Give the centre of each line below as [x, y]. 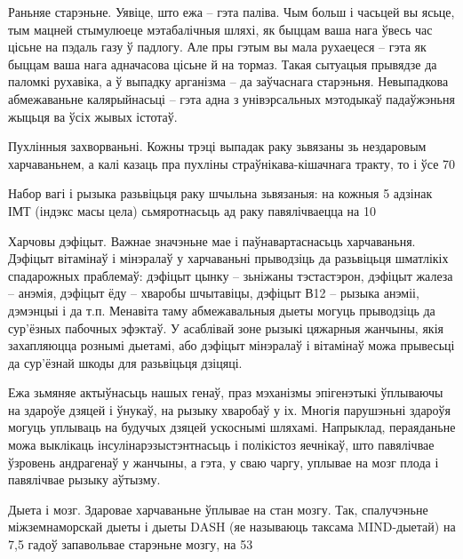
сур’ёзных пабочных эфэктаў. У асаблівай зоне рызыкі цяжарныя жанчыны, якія [226, 327]
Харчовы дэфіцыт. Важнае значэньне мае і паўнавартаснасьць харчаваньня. [212, 240]
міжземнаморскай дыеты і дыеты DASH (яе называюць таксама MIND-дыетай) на [232, 527]
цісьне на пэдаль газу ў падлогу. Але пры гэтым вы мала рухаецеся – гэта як [217, 47]
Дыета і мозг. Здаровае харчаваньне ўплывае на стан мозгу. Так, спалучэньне [218, 509]
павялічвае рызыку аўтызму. [84, 479]
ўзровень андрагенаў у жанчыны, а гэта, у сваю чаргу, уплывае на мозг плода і [224, 462]
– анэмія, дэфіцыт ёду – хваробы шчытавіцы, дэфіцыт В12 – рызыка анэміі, [214, 293]
